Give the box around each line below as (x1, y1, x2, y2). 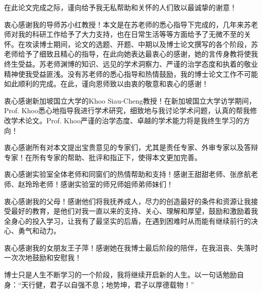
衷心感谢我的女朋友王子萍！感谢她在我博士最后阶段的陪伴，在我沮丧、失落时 (4, 242, 258, 253)
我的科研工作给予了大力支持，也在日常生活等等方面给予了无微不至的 (18, 29, 244, 39)
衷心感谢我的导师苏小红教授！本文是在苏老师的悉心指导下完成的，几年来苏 (4, 19, 251, 29)
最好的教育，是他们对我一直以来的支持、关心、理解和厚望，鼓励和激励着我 (11, 206, 258, 216)
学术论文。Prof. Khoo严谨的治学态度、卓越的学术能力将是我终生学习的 (11, 115, 243, 125)
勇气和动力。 (18, 225, 60, 236)
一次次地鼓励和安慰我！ (4, 252, 82, 263)
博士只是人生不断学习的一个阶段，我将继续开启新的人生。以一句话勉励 (4, 269, 237, 280)
